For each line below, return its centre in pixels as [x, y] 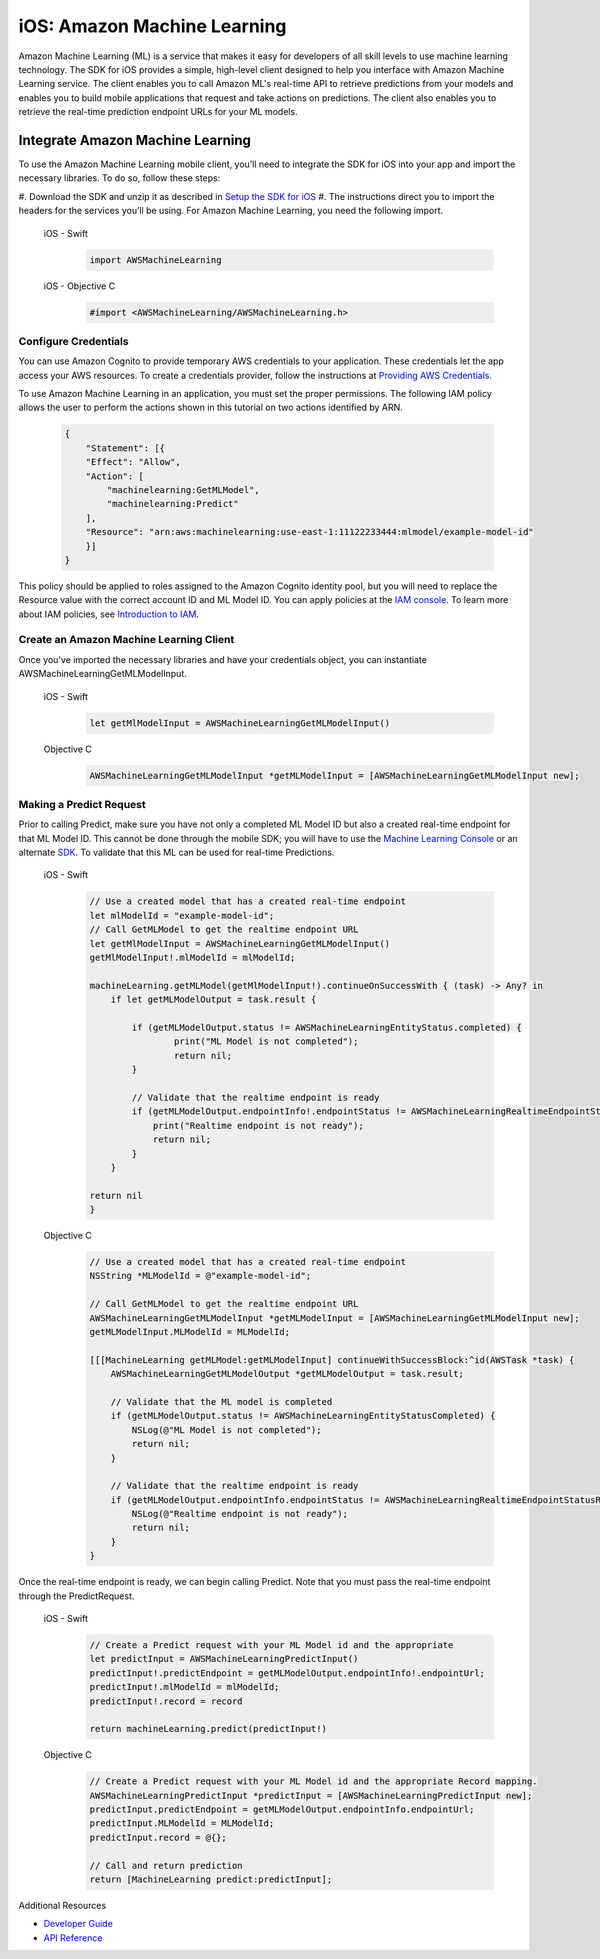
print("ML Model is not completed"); [266, 1041]
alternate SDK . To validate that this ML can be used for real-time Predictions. [176, 852]
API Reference [73, 1937]
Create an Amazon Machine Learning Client [126, 640]
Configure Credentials [73, 341]
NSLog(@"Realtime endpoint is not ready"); [240, 1514]
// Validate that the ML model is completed [221, 1401]
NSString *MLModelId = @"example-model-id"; [200, 1276]
